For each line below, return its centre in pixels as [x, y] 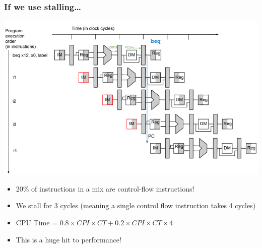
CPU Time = [37, 222]
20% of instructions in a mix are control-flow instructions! [105, 188]
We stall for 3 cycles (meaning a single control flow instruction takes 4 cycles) [136, 205]
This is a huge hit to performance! [69, 239]
